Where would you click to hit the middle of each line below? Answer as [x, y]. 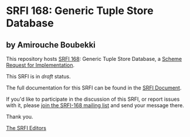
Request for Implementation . [40, 65]
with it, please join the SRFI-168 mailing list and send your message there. [95, 105]
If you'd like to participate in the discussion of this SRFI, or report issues [93, 99]
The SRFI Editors [26, 128]
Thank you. [20, 117]
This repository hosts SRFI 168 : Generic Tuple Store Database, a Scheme [94, 59]
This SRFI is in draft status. [38, 76]
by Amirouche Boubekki [51, 45]
